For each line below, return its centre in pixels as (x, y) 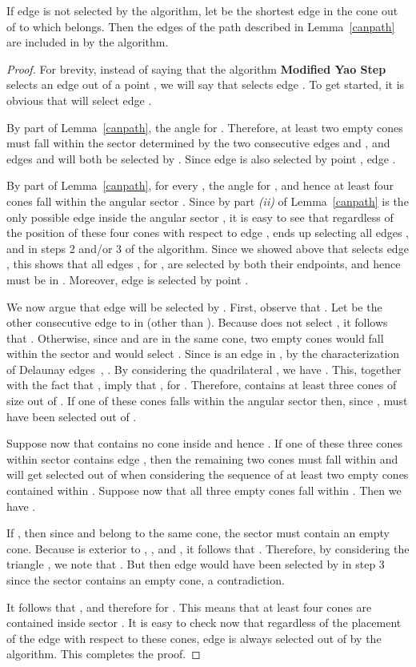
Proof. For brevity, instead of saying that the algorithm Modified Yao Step (196, 68)
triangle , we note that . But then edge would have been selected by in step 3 (196, 564)
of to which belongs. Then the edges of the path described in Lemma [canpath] (201, 26)
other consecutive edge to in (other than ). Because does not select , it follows (197, 322)
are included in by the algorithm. (88, 42)
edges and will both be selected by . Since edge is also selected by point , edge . (201, 158)
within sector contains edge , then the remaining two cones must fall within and (202, 458)
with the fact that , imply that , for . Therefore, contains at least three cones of (202, 385)
